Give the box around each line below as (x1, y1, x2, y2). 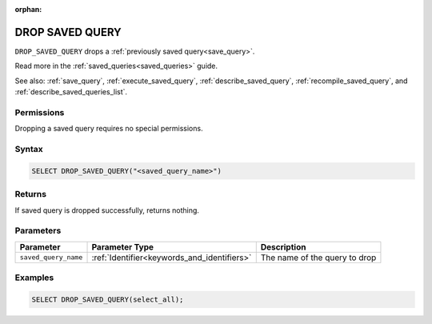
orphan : (14, 5, 42, 14)
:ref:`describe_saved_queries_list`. (14, 87, 128, 97)
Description (260, 241, 306, 252)
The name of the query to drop (260, 252, 377, 263)
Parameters (14, 225, 62, 236)
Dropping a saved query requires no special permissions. (14, 124, 203, 134)
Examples (14, 272, 54, 283)
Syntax (14, 143, 43, 154)
